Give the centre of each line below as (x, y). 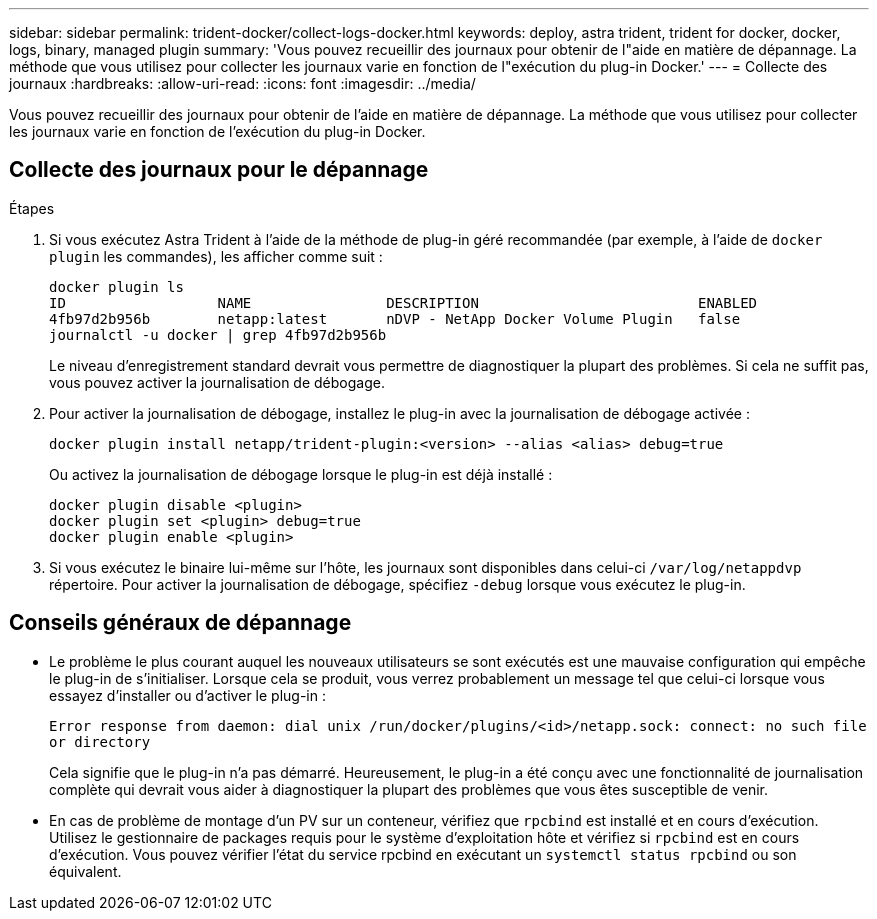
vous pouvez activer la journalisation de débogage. (217, 382)
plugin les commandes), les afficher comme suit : (216, 256)
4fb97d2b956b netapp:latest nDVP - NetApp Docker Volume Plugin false (395, 318)
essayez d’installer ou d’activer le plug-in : (187, 695)
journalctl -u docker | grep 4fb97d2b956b (218, 334)
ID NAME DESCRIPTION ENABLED (403, 302)
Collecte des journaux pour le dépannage (219, 170)
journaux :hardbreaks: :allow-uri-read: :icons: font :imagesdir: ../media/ (242, 83)
